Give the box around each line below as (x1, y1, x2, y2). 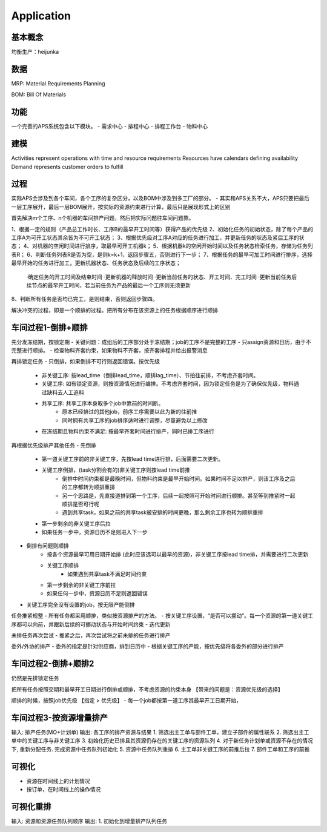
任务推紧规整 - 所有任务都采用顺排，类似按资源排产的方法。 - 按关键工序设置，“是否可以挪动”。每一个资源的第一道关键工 (11, 612, 313, 619)
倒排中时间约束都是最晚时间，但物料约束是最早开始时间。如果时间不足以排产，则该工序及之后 (62, 475, 296, 482)
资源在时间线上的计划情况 (26, 777, 90, 784)
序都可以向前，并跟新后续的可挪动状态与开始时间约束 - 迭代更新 (11, 621, 171, 628)
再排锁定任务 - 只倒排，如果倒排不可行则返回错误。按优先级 (11, 358, 160, 365)
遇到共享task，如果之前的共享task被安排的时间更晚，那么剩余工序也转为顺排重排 (62, 509, 263, 516)
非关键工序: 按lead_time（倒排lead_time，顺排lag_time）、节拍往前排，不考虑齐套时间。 (41, 371, 259, 378)
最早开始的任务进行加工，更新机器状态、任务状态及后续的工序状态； (11, 259, 181, 266)
